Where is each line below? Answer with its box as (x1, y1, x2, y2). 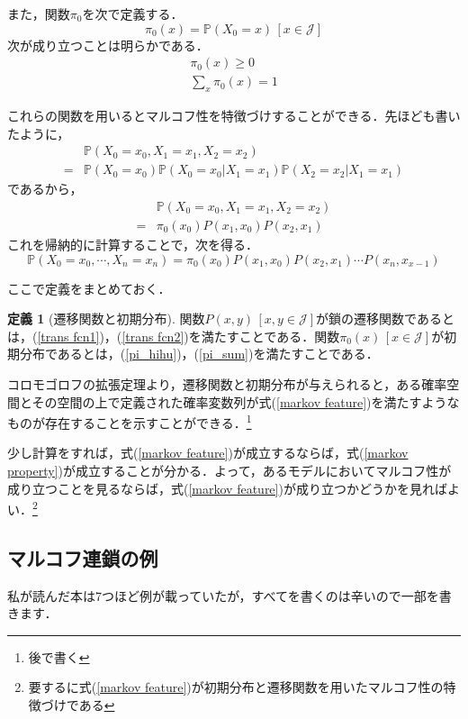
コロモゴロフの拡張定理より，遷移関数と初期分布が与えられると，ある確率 (7, 374, 447, 393)
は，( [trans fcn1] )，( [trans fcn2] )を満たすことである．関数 (7, 326, 340, 345)
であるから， (7, 179, 83, 198)
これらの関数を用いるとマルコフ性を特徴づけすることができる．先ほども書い (7, 106, 461, 125)
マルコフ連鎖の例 (7, 543, 158, 571)
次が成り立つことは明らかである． (7, 35, 209, 54)
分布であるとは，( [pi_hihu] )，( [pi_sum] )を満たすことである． (19, 344, 379, 363)
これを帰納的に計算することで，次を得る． (7, 234, 259, 253)
